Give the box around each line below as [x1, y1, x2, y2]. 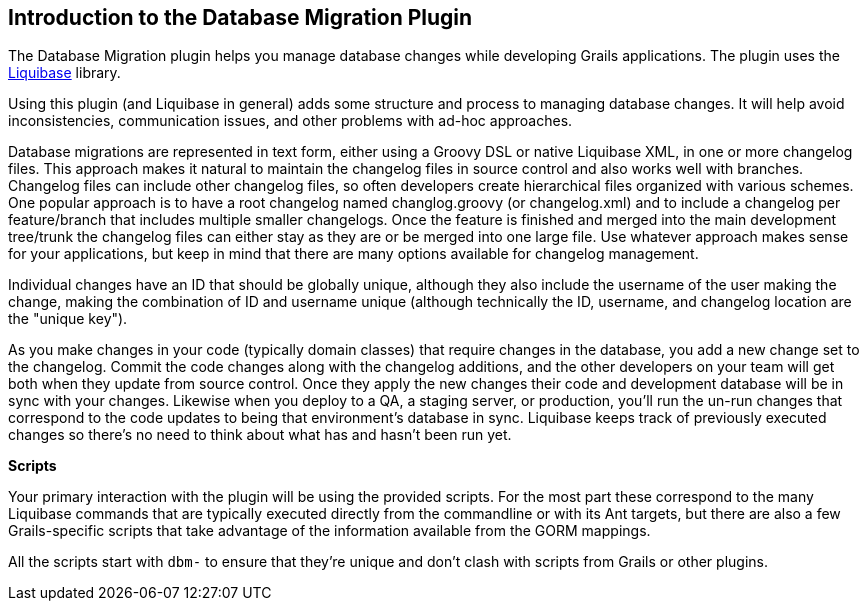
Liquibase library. [8, 64, 121, 82]
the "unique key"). [8, 310, 128, 328]
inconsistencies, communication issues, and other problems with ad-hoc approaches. [8, 112, 573, 130]
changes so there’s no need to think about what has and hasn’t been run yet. [8, 426, 512, 444]
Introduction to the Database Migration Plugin [8, 5, 473, 30]
